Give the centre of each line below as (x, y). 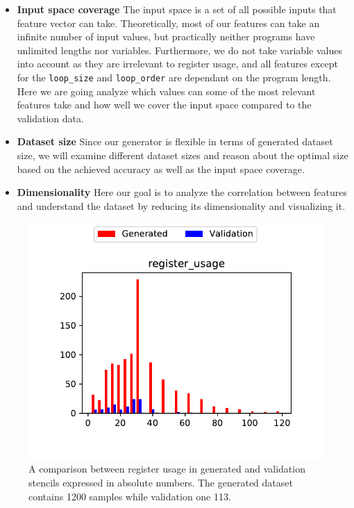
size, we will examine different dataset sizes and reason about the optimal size (183, 155)
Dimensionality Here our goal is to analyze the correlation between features (182, 192)
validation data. (50, 118)
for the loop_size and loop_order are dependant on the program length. (174, 77)
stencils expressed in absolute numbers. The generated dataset (161, 483)
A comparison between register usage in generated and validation (167, 469)
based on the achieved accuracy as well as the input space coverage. (161, 169)
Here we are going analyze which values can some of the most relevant (166, 91)
